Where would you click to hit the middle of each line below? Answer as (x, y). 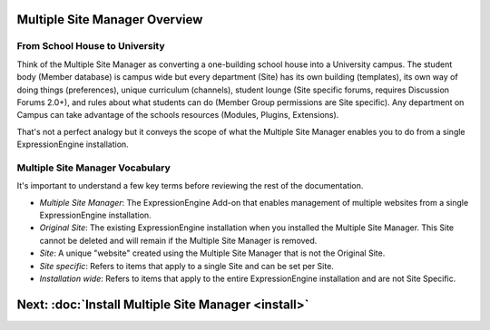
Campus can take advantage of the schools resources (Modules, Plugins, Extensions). (178, 115)
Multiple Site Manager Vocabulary (94, 168)
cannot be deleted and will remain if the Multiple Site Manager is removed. (178, 240)
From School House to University (91, 46)
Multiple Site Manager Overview (110, 19)
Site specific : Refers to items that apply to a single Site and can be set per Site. (187, 266)
